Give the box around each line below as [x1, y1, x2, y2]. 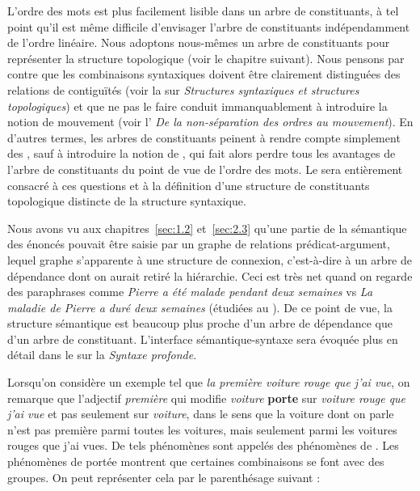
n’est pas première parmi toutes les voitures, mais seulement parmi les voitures [7, 421, 397, 438]
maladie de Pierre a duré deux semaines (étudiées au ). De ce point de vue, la [7, 298, 393, 315]
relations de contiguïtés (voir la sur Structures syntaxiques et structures [7, 81, 359, 98]
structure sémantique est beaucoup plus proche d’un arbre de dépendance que [7, 315, 393, 332]
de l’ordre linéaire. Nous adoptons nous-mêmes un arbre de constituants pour [7, 34, 390, 51]
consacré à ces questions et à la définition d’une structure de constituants [7, 176, 370, 193]
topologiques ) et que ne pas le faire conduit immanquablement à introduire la [7, 97, 388, 114]
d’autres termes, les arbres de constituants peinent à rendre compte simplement [7, 129, 401, 146]
